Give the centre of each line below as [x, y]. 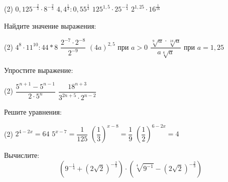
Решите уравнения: [33, 112]
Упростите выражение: [39, 70]
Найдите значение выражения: [50, 25]
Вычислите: [22, 155]
